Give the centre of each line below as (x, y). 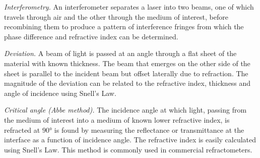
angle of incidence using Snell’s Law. (60, 93)
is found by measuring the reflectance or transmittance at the (149, 129)
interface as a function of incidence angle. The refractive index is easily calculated (130, 140)
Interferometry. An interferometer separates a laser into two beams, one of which (129, 7)
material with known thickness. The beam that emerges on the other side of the (127, 63)
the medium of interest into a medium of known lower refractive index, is (117, 119)
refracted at (22, 129)
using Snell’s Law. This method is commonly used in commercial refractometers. (128, 149)
